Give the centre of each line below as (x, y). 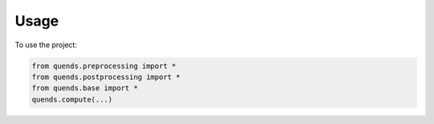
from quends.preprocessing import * (104, 66)
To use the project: (46, 45)
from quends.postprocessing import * (106, 77)
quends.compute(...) (72, 99)
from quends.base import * (85, 88)
